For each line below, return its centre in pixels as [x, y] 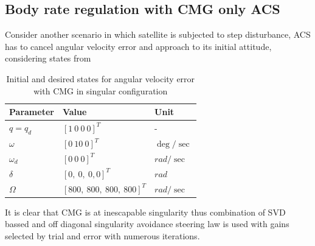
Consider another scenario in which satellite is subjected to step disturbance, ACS [158, 34]
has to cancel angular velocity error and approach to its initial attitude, [138, 46]
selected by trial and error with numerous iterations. [102, 235]
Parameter [32, 112]
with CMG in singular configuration [101, 90]
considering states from [48, 58]
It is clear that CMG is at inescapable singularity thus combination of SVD [145, 212]
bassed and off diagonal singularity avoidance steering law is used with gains [147, 224]
